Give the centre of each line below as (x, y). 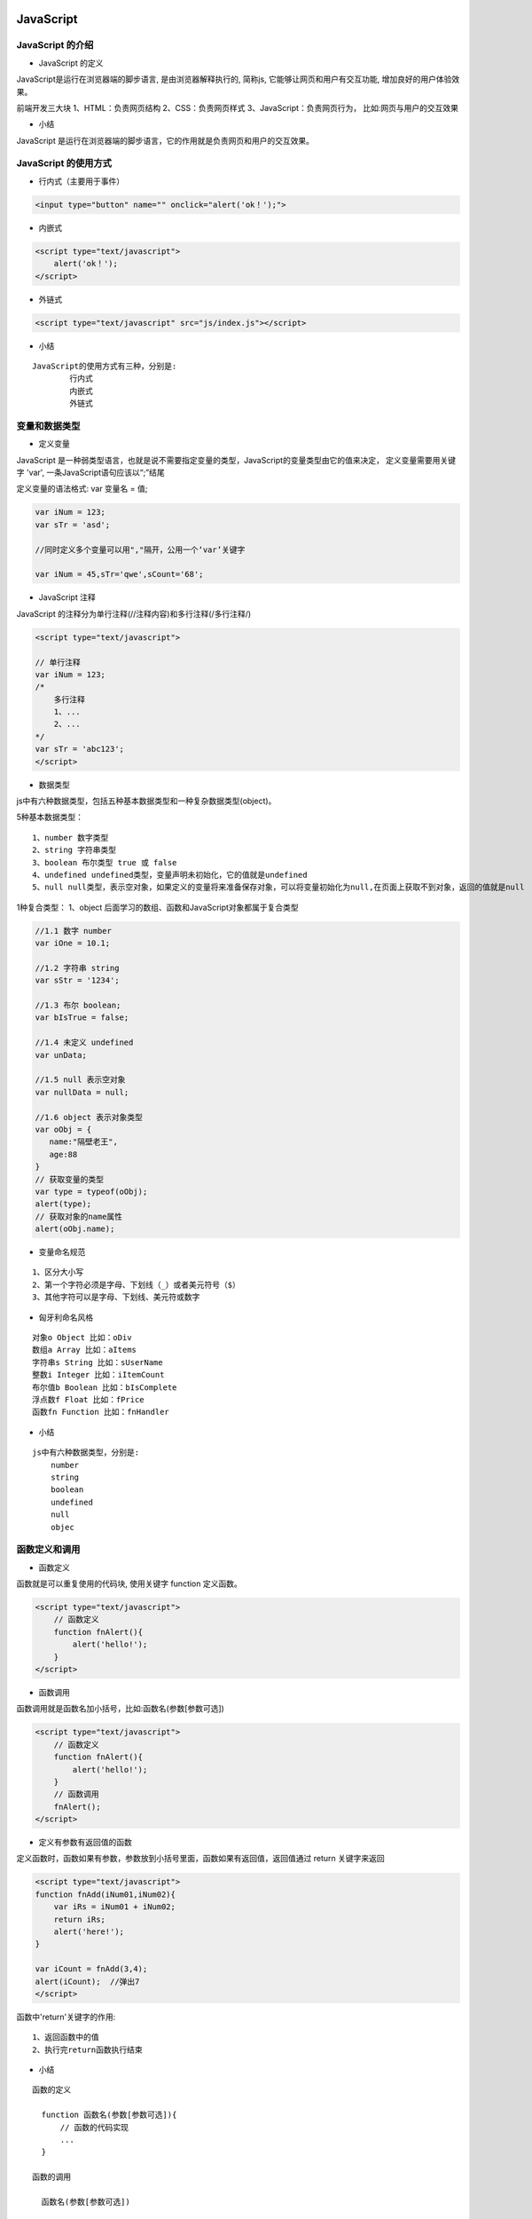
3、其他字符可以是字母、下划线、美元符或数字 (116, 1297)
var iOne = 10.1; (73, 944)
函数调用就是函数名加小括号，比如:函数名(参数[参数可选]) (121, 1709)
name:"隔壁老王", (84, 1142)
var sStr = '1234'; (77, 980)
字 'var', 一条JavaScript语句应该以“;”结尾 (90, 473)
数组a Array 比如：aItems (85, 1350)
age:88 (63, 1154)
